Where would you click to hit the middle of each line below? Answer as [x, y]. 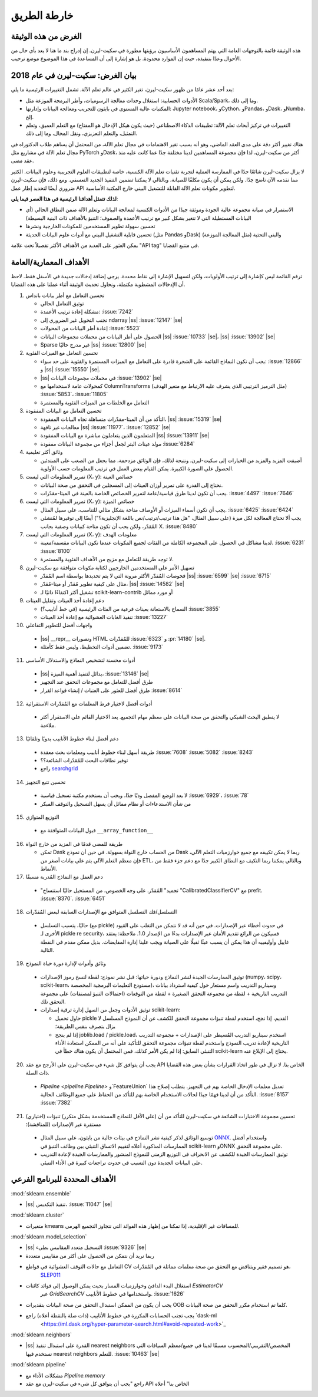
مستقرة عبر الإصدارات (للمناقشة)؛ [63, 1124]
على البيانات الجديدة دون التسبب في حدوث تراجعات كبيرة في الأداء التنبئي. [121, 1162]
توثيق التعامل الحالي [62, 304]
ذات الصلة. [37, 1073]
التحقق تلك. [53, 1001]
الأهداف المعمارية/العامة [50, 262]
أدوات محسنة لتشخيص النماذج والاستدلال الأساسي [80, 660]
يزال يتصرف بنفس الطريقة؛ [85, 1026]
